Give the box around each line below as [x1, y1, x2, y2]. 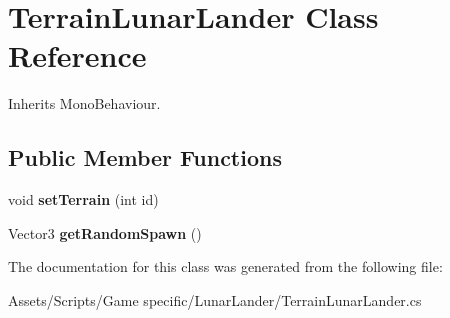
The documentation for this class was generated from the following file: [8, 256, 443, 277]
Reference [8, 35, 147, 76]
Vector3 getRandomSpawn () [8, 222, 202, 243]
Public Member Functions [8, 142, 282, 173]
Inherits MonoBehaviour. [8, 93, 161, 114]
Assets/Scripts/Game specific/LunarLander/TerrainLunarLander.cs [8, 289, 422, 310]
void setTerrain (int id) [8, 189, 159, 210]
